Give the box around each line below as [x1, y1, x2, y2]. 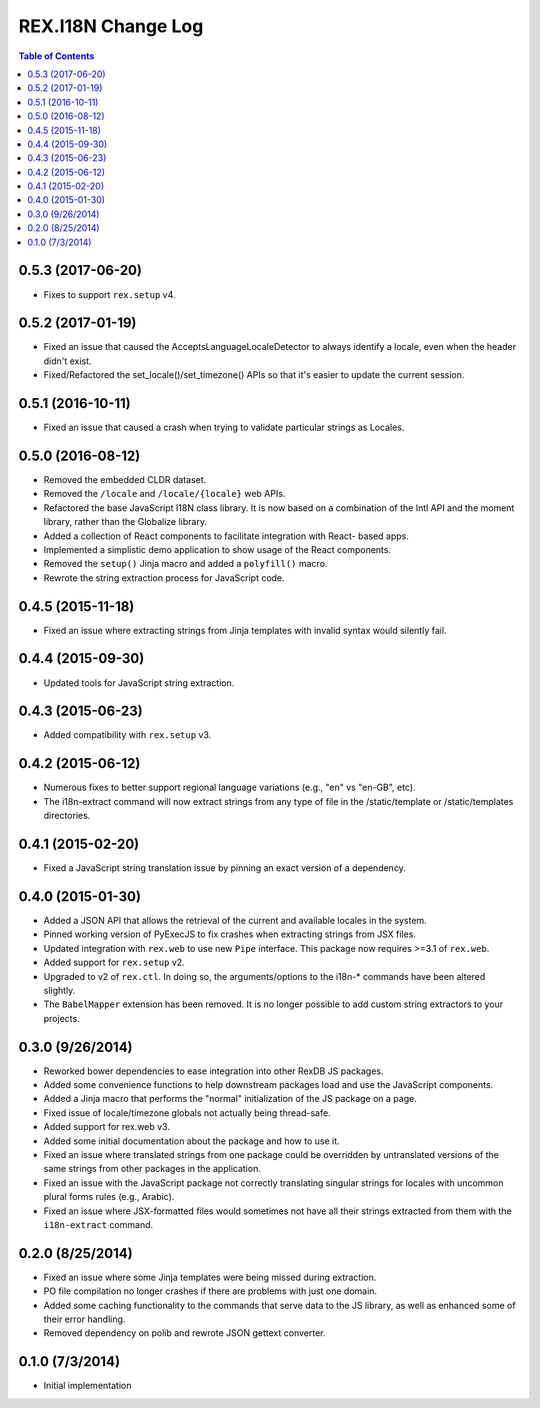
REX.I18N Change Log [18, 15, 204, 37]
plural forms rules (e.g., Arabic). [43, 1191, 175, 1203]
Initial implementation [43, 1380, 132, 1392]
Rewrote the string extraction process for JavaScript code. [43, 571, 285, 584]
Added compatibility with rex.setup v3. [43, 729, 212, 741]
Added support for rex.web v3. [43, 1121, 170, 1133]
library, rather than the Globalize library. [43, 516, 207, 528]
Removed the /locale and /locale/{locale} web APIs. [43, 488, 286, 500]
